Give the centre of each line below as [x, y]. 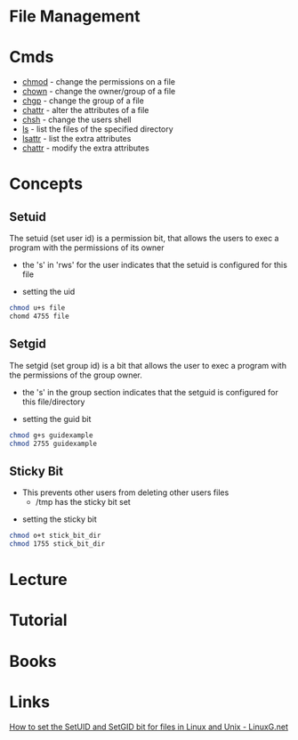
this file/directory [53, 402]
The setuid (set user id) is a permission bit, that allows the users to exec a [144, 239]
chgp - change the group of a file [83, 101]
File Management [75, 16]
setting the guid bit [56, 419]
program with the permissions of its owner [87, 248]
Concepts [46, 184]
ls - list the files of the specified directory [97, 129]
